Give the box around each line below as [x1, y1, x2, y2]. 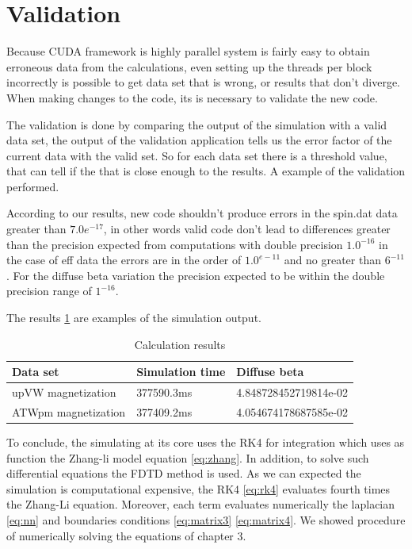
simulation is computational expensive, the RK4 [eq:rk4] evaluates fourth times [6, 480, 391, 497]
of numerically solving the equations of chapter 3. [6, 527, 246, 543]
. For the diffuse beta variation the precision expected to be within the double [6, 267, 385, 283]
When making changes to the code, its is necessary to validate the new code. [6, 89, 378, 106]
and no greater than [284, 251, 381, 268]
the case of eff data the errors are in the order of [6, 251, 242, 268]
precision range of [6, 282, 92, 299]
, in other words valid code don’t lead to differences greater [103, 221, 391, 237]
